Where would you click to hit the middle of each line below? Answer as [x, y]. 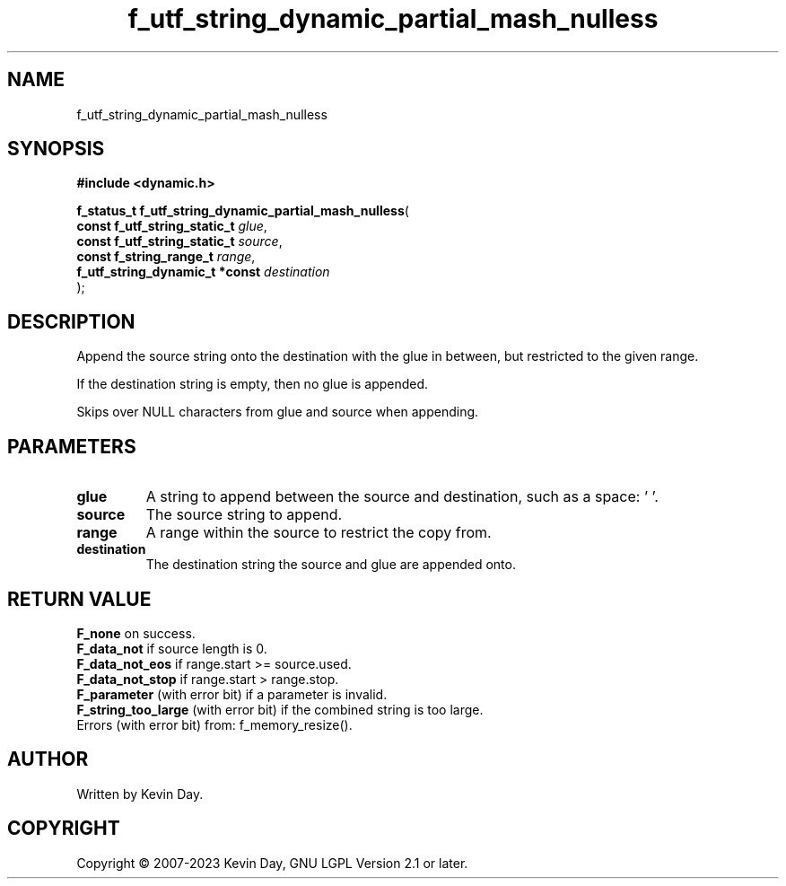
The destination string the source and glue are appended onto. [331, 565]
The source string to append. [244, 515]
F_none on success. [136, 633]
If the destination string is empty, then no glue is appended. [253, 384]
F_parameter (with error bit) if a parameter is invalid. [232, 694]
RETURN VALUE [79, 599]
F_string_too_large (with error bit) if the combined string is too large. [280, 709]
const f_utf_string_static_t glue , [172, 226]
